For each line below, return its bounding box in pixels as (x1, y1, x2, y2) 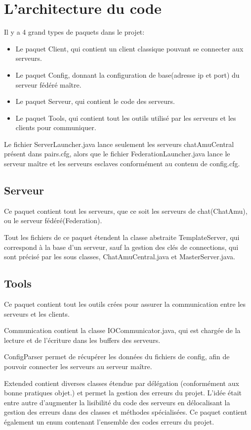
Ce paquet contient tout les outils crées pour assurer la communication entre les (4, 299, 246, 309)
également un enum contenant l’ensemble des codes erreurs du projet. (4, 416, 214, 427)
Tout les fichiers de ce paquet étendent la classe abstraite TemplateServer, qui (4, 232, 240, 242)
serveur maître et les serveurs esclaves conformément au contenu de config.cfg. (4, 158, 240, 169)
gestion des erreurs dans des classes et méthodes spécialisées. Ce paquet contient (4, 407, 248, 417)
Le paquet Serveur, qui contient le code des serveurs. (15, 96, 175, 106)
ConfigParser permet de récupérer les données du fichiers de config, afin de (4, 351, 230, 362)
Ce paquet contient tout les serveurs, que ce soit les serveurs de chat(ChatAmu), (4, 205, 248, 216)
